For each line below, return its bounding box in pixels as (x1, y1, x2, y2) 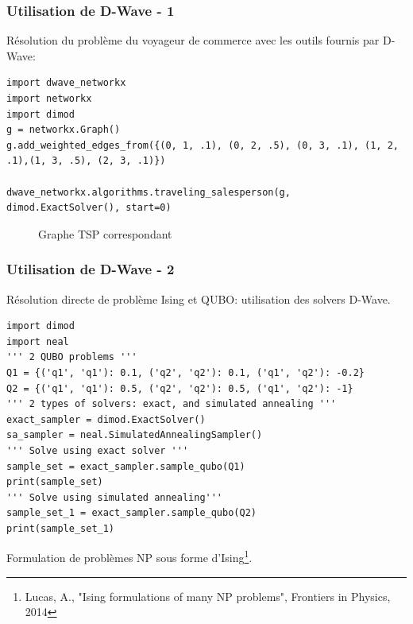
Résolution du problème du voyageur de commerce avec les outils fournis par (6, 32, 380, 48)
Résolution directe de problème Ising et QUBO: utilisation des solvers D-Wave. (6, 290, 391, 307)
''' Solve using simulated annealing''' (6, 491, 223, 503)
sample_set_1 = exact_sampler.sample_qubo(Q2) (6, 507, 257, 519)
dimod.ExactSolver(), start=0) (6, 202, 172, 214)
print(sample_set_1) (6, 522, 115, 534)
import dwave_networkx (6, 77, 126, 89)
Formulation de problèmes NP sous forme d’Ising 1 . (6, 547, 253, 566)
